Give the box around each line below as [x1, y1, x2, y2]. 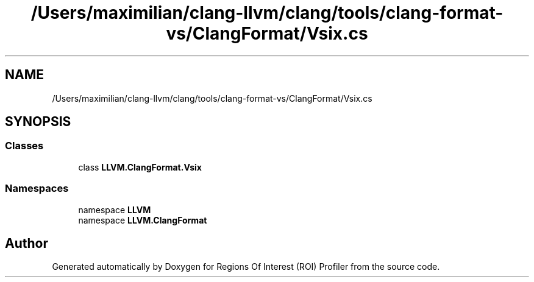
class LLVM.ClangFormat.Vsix [78, 161, 202, 172]
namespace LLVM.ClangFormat [78, 214, 207, 225]
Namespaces [5, 182, 69, 195]
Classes [5, 139, 44, 152]
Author [5, 235, 48, 251]
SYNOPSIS [5, 114, 71, 130]
